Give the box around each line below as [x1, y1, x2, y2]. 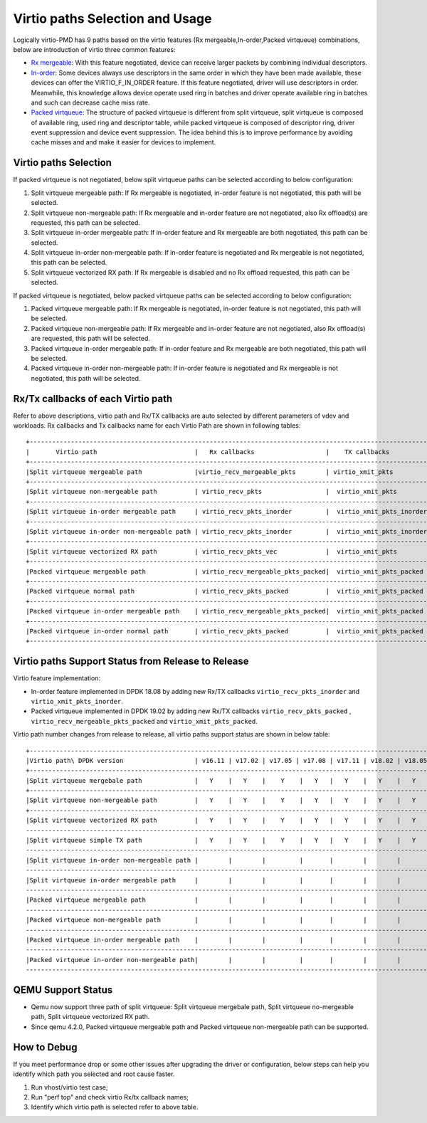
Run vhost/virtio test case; [31, 1082, 108, 1092]
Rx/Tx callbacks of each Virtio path [13, 392, 173, 405]
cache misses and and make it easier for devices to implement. [31, 138, 216, 147]
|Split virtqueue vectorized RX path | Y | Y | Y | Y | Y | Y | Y [26, 816, 416, 825]
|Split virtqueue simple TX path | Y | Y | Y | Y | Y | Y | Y [26, 836, 416, 845]
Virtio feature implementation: [13, 674, 101, 682]
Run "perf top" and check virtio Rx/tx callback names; [31, 1092, 189, 1101]
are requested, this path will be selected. [31, 334, 151, 343]
